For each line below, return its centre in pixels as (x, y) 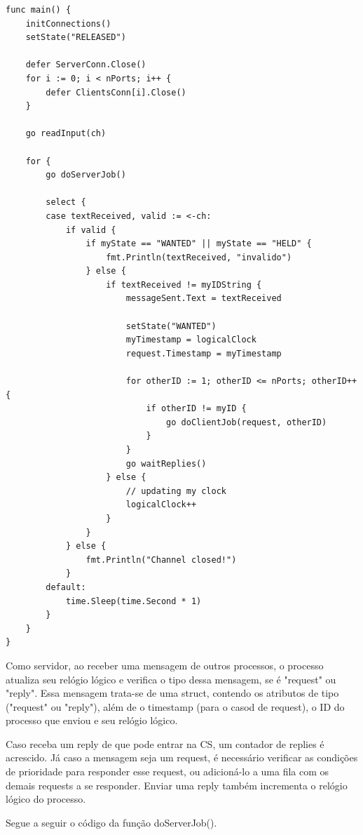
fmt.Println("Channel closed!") (161, 560)
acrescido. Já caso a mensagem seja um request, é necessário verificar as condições (182, 757)
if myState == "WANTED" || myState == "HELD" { (199, 244)
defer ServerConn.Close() (86, 65)
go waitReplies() (166, 463)
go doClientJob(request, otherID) (247, 422)
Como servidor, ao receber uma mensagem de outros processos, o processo (165, 665)
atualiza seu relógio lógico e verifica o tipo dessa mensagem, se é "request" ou (171, 679)
